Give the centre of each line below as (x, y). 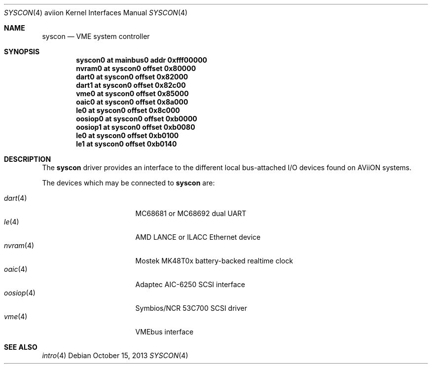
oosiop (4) (20, 293)
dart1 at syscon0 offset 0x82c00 (131, 85)
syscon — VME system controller (96, 36)
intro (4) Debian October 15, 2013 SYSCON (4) (115, 355)
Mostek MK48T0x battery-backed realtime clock (214, 261)
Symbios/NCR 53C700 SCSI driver (191, 308)
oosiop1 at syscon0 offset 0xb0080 (136, 127)
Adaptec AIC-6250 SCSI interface (190, 284)
